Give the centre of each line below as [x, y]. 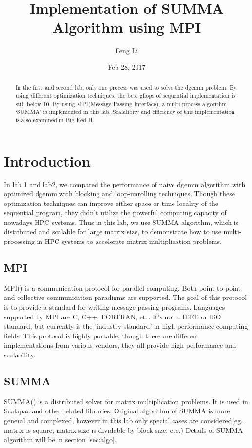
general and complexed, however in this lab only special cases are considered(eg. [124, 420]
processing [19, 241]
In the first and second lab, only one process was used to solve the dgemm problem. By [126, 87]
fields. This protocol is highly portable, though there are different [101, 335]
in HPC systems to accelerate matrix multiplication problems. [129, 241]
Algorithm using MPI [127, 27]
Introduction [47, 160]
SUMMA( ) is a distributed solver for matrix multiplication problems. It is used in [126, 401]
